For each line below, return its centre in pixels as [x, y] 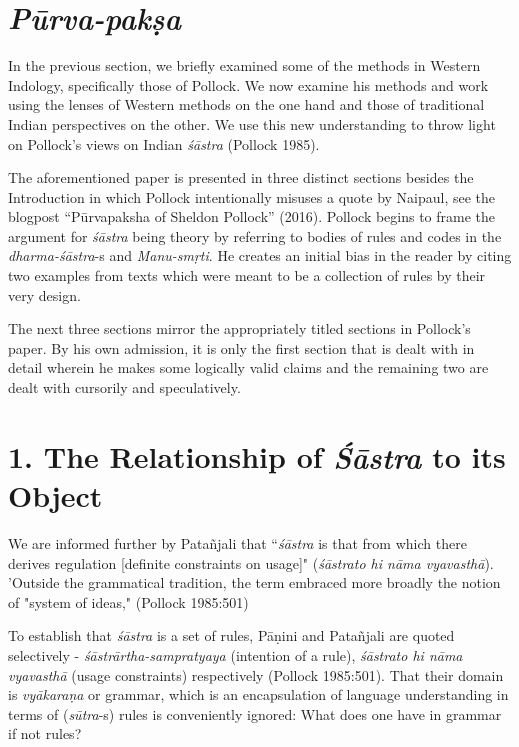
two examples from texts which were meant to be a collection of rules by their [247, 275]
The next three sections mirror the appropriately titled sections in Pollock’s [239, 328]
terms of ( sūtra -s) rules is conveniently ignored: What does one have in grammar [255, 713]
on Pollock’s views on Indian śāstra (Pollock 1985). [164, 143]
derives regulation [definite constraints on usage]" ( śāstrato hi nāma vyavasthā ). [251, 562]
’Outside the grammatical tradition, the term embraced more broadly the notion [254, 582]
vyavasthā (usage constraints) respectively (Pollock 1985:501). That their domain [256, 674]
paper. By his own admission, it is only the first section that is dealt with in [241, 347]
